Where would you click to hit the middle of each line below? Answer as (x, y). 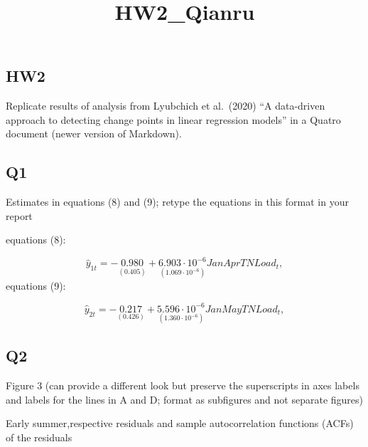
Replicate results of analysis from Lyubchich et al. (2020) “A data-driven (166, 106)
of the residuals (39, 437)
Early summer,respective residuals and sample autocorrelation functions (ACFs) (180, 423)
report (19, 215)
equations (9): (36, 285)
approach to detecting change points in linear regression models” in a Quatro (173, 119)
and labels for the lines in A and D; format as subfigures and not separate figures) (185, 399)
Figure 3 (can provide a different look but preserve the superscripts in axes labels (183, 385)
